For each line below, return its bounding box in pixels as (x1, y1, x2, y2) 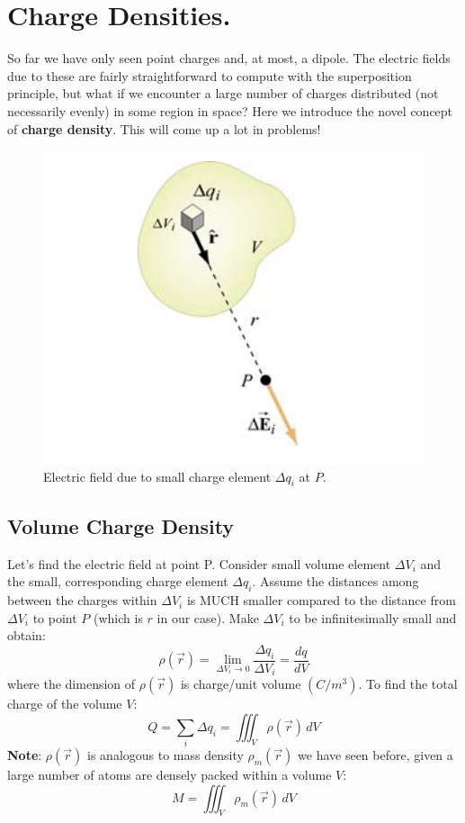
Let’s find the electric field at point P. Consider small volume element (7, 554, 391, 573)
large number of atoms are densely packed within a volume (7, 765, 332, 784)
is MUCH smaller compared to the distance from (186, 591, 456, 610)
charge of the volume (7, 694, 122, 713)
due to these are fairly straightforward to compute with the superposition (7, 66, 412, 85)
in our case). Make (156, 608, 259, 627)
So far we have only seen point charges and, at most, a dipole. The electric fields (7, 49, 451, 68)
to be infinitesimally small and (289, 608, 457, 627)
